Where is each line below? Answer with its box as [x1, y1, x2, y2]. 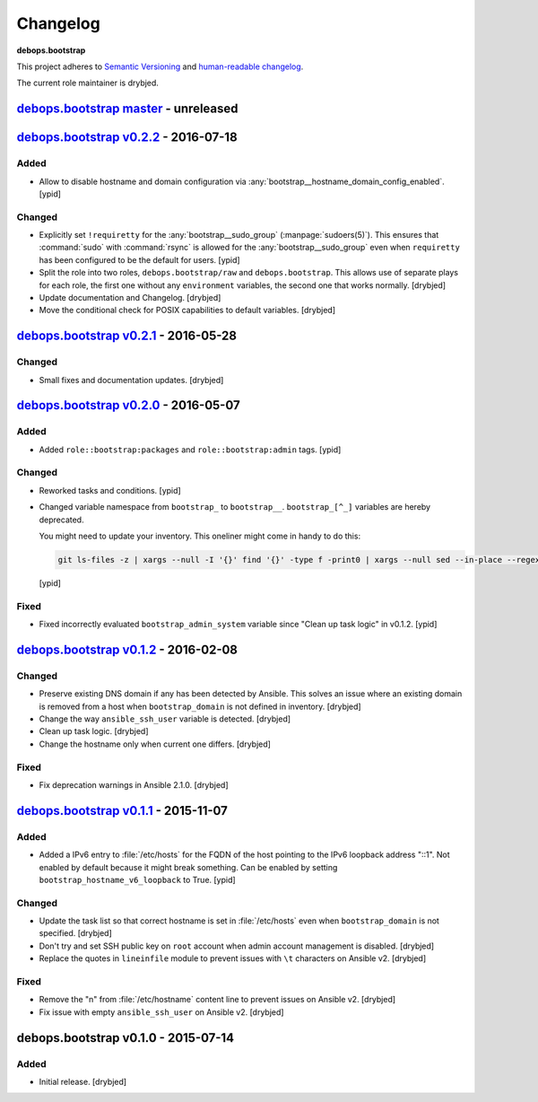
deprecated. [39, 514, 84, 525]
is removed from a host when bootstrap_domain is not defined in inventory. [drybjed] [39, 701, 362, 712]
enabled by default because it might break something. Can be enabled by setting [39, 861, 338, 872]
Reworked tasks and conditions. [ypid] [39, 485, 181, 495]
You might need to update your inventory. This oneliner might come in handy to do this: [39, 530, 361, 541]
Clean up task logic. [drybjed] [39, 726, 149, 737]
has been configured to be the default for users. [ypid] [39, 254, 241, 265]
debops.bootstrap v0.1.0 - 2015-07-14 [16, 1030, 235, 1045]
